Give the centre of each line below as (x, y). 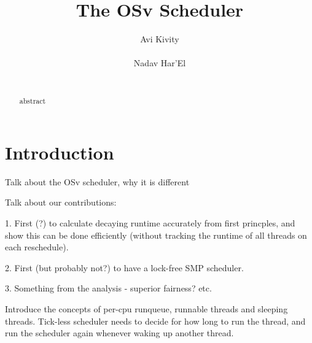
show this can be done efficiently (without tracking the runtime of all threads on (156, 235)
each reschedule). (37, 247)
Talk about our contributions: (61, 202)
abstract (33, 101)
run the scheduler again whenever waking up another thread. (119, 333)
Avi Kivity (160, 39)
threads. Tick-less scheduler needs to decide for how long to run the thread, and (155, 321)
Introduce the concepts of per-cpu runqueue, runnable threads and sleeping (146, 309)
